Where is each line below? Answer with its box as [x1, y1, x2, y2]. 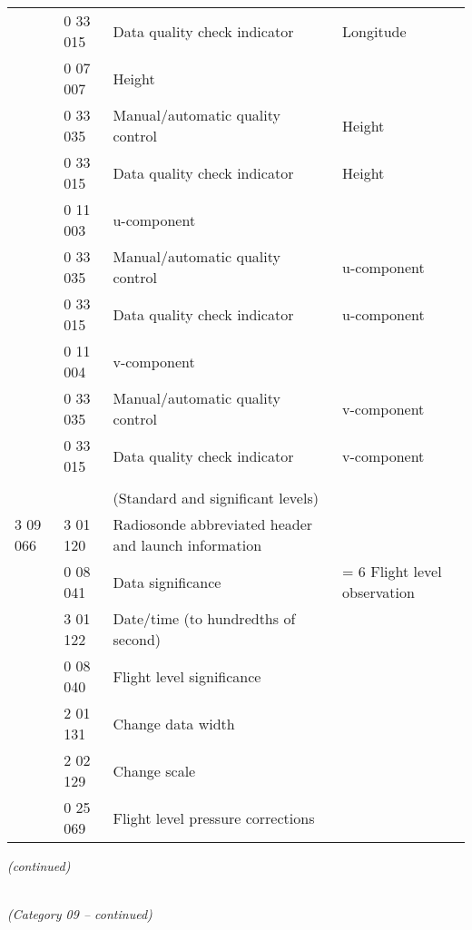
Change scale [113, 759, 196, 781]
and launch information [113, 534, 262, 555]
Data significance [113, 571, 221, 592]
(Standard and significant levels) [113, 487, 319, 508]
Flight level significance [113, 665, 261, 687]
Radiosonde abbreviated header [113, 514, 313, 534]
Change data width [113, 712, 235, 734]
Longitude [342, 20, 407, 42]
